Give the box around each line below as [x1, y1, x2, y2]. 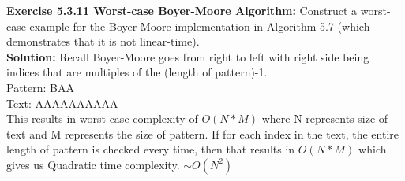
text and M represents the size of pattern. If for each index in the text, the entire [6, 125, 399, 142]
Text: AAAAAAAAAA [6, 94, 118, 111]
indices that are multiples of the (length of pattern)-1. [6, 64, 268, 80]
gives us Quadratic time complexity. [6, 156, 180, 172]
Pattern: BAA [6, 79, 74, 95]
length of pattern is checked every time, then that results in [6, 141, 295, 157]
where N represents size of [261, 110, 388, 127]
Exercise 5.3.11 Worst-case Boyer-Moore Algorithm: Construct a [6, 2, 358, 18]
